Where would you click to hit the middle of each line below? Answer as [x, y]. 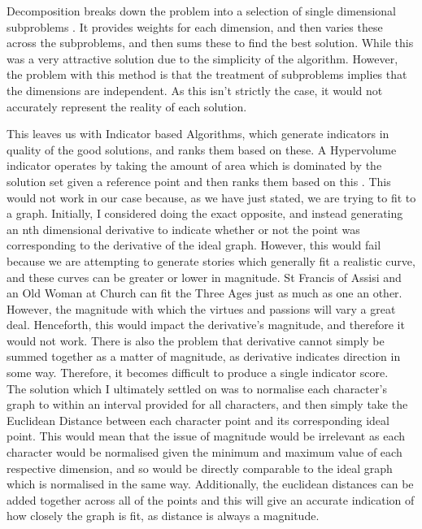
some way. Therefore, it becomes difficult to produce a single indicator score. [198, 373]
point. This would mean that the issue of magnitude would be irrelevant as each [206, 436]
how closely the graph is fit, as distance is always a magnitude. [163, 516]
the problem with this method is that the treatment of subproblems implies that [207, 74]
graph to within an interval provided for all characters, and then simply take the [207, 404]
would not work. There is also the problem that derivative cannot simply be [196, 340]
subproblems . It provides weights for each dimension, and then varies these [195, 26]
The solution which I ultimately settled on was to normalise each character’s [197, 388]
